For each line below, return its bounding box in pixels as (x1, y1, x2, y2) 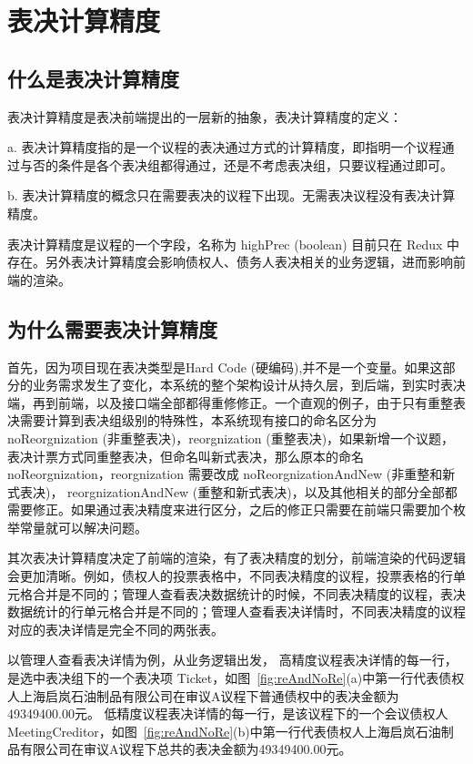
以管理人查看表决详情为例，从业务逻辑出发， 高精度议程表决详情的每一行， (7, 650, 458, 669)
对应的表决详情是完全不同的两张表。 (7, 619, 224, 638)
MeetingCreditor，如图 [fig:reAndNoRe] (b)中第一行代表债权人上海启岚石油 (7, 721, 441, 740)
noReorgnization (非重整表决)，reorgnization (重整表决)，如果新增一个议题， (7, 428, 455, 447)
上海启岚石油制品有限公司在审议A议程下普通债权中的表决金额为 (19, 686, 399, 705)
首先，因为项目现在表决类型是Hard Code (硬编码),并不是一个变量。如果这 (7, 357, 443, 376)
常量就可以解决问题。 (19, 517, 147, 536)
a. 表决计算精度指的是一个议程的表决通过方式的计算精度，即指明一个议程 (7, 138, 442, 157)
